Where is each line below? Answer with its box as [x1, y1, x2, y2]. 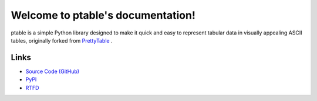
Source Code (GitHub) [25, 68, 79, 75]
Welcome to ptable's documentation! [11, 9, 196, 22]
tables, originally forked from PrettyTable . [11, 37, 113, 44]
